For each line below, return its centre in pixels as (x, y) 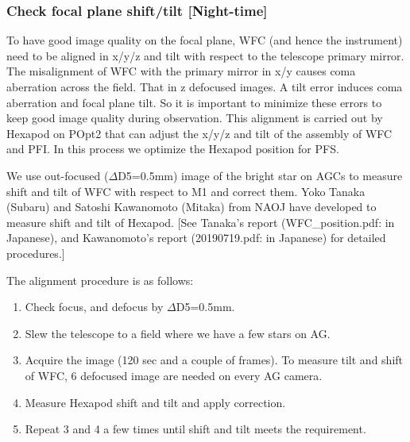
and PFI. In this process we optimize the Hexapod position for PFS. (173, 149)
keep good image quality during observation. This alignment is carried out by (195, 118)
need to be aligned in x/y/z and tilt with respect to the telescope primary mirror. (205, 55)
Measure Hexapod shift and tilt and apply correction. (155, 402)
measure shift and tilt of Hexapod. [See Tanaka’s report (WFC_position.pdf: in (201, 222)
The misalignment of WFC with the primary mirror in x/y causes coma (181, 71)
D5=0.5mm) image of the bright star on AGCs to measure (260, 175)
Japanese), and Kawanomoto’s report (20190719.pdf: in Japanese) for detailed (196, 238)
